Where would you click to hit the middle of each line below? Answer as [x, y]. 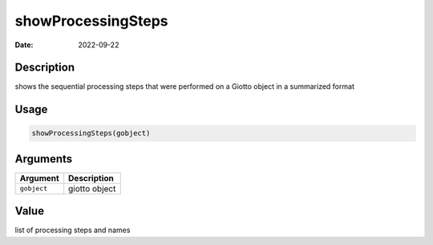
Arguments [44, 159]
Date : [24, 45]
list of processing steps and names [73, 230]
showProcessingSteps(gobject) [91, 133]
